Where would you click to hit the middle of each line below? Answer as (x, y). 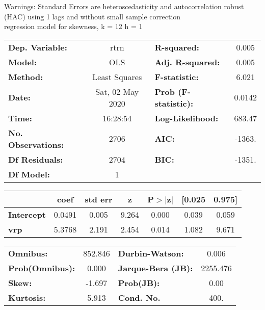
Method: (26, 76)
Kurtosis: (27, 297)
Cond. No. (139, 297)
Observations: (36, 144)
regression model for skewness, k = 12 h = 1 (73, 26)
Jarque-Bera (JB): (155, 268)
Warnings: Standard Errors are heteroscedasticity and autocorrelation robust (124, 6)
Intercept (27, 214)
